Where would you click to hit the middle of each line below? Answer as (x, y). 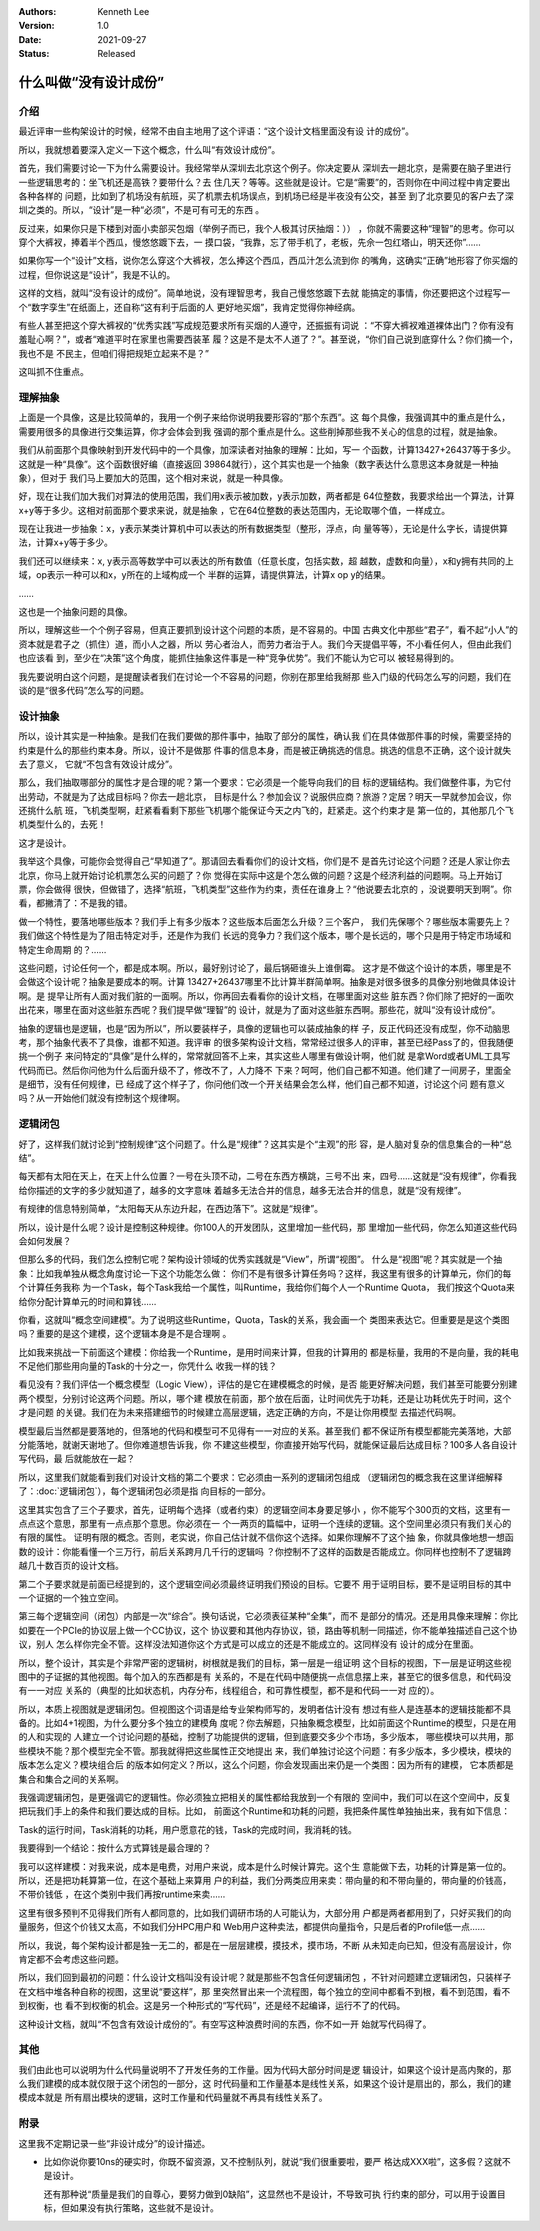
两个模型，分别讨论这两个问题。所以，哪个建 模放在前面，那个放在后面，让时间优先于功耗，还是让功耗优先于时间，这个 (265, 1398)
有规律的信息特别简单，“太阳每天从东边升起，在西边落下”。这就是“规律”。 (171, 1209)
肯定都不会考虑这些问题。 (71, 1959)
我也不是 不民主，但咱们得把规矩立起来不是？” (114, 353)
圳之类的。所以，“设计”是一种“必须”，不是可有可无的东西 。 (141, 210)
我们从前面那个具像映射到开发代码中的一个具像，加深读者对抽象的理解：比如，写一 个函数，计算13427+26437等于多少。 (267, 450)
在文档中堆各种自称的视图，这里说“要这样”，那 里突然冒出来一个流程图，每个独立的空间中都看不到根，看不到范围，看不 (264, 1991)
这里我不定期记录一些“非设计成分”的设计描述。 (114, 2143)
